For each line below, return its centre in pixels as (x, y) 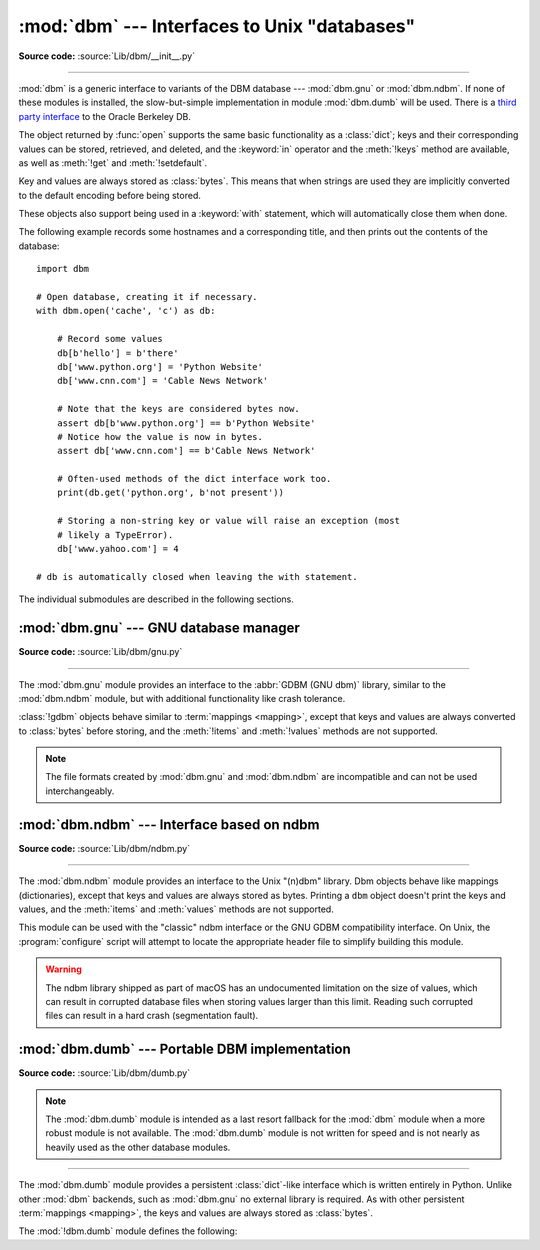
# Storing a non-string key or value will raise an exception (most (228, 521)
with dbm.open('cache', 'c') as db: (126, 311)
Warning (63, 969)
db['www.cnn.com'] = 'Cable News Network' (162, 381)
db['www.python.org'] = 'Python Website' (160, 366)
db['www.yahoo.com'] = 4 (117, 549)
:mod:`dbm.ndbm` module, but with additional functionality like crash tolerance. (182, 698)
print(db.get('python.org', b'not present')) (170, 493)
